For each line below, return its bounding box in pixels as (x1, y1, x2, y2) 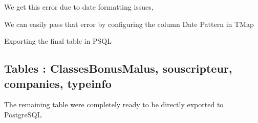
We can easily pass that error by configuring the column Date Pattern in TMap (4, 18, 254, 29)
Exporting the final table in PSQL (4, 36, 112, 46)
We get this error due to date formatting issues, (4, 2, 154, 12)
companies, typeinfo (4, 75, 112, 91)
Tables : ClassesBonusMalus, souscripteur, (4, 60, 232, 76)
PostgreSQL (4, 109, 42, 119)
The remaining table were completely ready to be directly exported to (4, 99, 224, 110)
